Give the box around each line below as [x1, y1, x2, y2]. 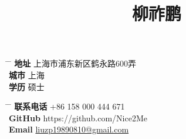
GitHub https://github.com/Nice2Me [9, 111, 147, 124]
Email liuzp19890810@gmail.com [9, 123, 129, 135]
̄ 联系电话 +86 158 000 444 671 [9, 100, 125, 112]
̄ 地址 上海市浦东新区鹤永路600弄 [9, 57, 136, 69]
